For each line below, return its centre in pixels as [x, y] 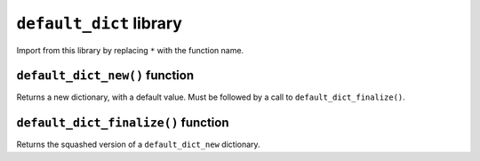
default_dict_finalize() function [123, 123]
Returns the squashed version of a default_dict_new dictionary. [139, 145]
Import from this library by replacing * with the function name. [130, 50]
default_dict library [99, 23]
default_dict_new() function [105, 76]
